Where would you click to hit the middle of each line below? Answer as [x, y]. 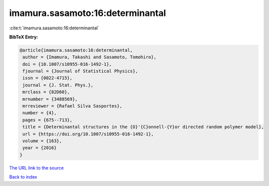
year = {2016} [40, 148]
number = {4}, [40, 113]
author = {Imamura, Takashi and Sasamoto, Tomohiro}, [89, 57]
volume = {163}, [42, 141]
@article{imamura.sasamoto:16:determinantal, [76, 50]
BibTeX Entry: [24, 37]
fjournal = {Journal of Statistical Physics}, [80, 71]
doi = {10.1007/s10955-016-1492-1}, [67, 64]
